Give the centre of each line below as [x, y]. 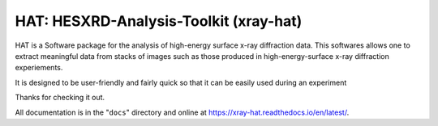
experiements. [39, 68]
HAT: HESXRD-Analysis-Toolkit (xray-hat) [159, 21]
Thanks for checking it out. [60, 98]
